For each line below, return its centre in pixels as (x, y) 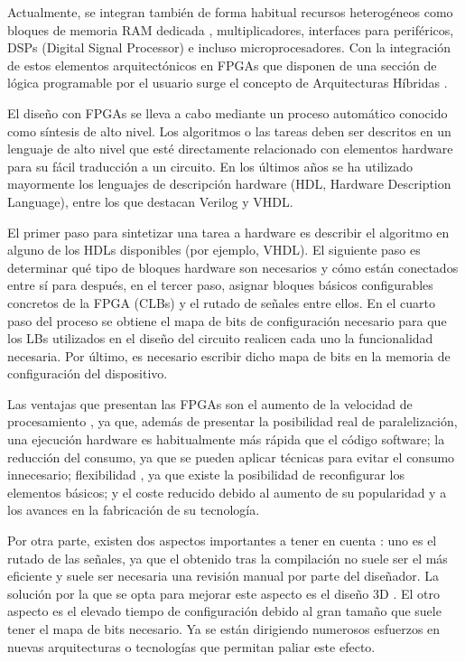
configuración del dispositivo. (88, 373)
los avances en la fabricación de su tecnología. (134, 510)
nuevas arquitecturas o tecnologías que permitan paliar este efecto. (191, 646)
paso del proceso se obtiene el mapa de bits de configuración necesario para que (227, 320)
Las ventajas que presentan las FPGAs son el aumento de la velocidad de (210, 403)
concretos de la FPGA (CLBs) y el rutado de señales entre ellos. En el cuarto (222, 302)
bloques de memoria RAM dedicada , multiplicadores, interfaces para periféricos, (231, 29)
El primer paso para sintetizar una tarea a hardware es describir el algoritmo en (228, 232)
